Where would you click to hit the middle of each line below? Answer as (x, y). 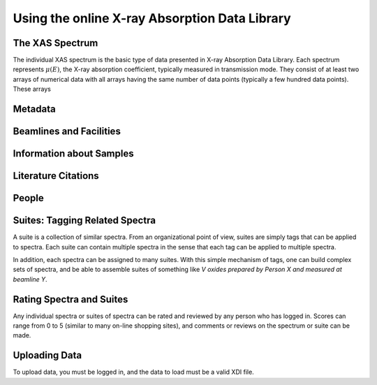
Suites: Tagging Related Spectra (84, 220)
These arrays (32, 89)
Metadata (34, 109)
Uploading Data (47, 355)
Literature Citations (56, 176)
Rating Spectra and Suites (71, 299)
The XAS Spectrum (56, 43)
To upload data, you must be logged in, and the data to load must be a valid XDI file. (133, 372)
